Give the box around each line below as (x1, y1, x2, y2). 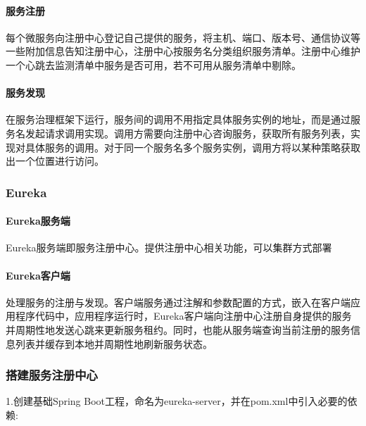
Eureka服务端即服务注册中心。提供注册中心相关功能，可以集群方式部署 (6, 240, 332, 255)
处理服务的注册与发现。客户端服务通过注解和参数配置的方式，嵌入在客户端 (6, 294, 351, 309)
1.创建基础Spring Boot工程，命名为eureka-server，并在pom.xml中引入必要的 (6, 394, 348, 408)
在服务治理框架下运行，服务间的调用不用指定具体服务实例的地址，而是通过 (6, 112, 351, 127)
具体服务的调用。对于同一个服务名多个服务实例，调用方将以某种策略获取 (25, 139, 360, 154)
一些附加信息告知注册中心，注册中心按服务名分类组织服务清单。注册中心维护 (6, 44, 360, 58)
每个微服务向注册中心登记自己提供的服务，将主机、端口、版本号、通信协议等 (6, 30, 360, 44)
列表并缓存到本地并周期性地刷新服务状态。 (15, 336, 213, 351)
